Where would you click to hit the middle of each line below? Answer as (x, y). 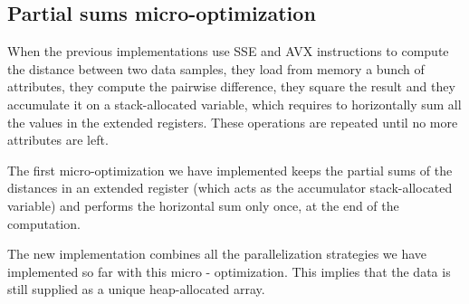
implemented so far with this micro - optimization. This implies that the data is (229, 271)
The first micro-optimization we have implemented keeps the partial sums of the (230, 170)
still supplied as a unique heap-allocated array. (136, 289)
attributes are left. (58, 140)
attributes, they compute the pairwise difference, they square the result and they (231, 86)
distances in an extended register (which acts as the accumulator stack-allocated (230, 188)
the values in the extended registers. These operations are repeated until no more (233, 122)
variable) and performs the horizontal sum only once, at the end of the (203, 205)
